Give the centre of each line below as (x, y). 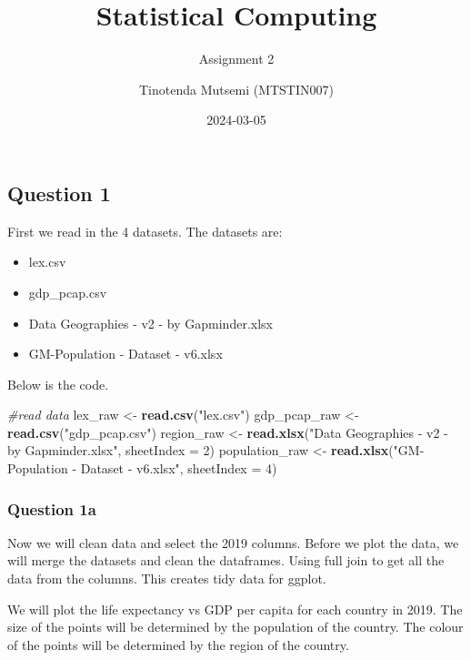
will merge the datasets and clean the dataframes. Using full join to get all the (226, 560)
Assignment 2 (236, 59)
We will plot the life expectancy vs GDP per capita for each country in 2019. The (235, 609)
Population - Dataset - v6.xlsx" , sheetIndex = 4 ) (142, 468)
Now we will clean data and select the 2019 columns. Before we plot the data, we (233, 542)
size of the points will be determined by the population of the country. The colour (235, 627)
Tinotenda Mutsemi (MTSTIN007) (236, 89)
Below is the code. (58, 384)
